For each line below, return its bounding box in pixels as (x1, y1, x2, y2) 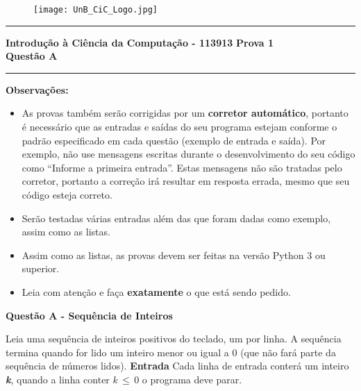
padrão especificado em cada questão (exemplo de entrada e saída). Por (22, 133, 326, 147)
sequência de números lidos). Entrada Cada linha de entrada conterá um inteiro (6, 358, 349, 373)
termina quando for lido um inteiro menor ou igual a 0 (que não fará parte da (6, 344, 336, 359)
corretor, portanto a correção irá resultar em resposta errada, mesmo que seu (22, 174, 350, 188)
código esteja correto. (22, 188, 112, 201)
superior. (22, 261, 60, 276)
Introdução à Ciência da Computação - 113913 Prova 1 (6, 35, 274, 49)
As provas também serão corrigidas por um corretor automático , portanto (22, 106, 349, 120)
